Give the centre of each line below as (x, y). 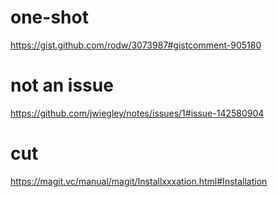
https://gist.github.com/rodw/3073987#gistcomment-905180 (136, 45)
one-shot (49, 17)
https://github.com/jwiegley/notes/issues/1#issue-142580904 (137, 113)
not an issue (62, 85)
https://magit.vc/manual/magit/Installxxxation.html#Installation (139, 181)
